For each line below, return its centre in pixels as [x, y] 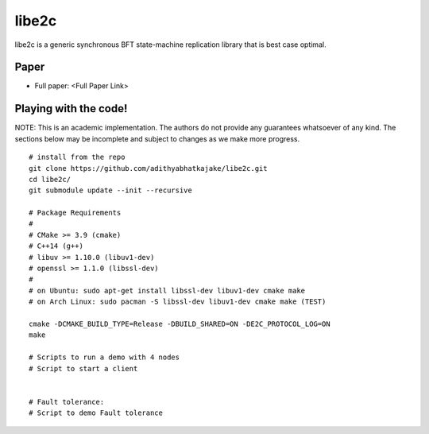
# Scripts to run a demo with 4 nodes [104, 357]
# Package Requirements [75, 213]
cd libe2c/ [50, 179]
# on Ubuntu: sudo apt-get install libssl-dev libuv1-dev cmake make [167, 291]
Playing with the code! [71, 108]
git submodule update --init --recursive [110, 190]
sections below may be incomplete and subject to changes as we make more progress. [157, 138]
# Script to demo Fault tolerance [96, 413]
